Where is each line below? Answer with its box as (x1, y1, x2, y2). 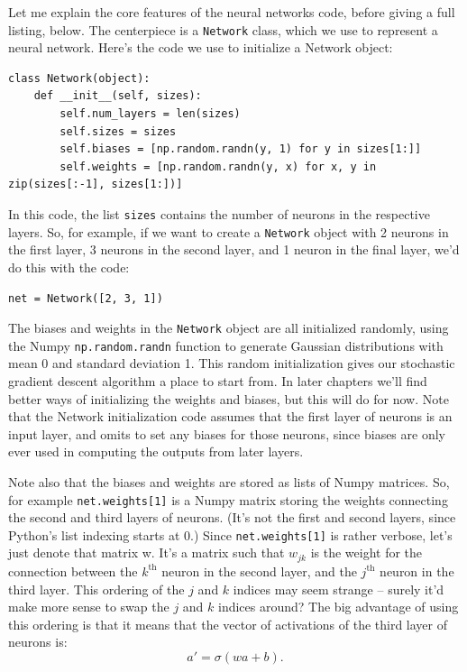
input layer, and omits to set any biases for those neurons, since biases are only (8, 424, 445, 443)
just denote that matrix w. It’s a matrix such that (8, 543, 285, 562)
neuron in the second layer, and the (161, 561, 357, 580)
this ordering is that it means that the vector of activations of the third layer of (8, 614, 448, 633)
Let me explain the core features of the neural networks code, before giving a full (8, 3, 455, 21)
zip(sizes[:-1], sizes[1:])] (8, 178, 183, 191)
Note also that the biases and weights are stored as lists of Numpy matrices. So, (8, 472, 450, 491)
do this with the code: (8, 257, 130, 276)
